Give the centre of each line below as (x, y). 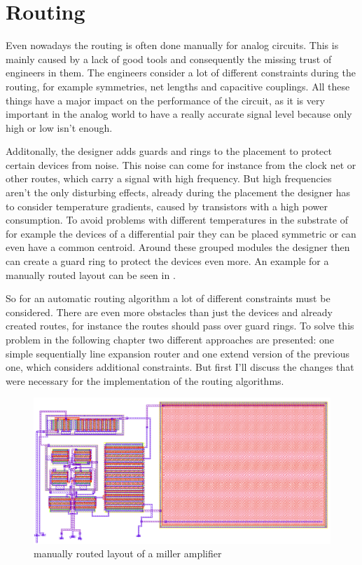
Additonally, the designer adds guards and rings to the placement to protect (169, 151)
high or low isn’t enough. (59, 127)
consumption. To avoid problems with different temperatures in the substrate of (177, 220)
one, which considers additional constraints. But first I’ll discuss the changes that (180, 367)
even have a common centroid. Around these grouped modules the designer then (178, 247)
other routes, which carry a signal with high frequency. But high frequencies (169, 178)
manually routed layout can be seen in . (91, 274)
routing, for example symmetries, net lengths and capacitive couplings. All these (178, 86)
